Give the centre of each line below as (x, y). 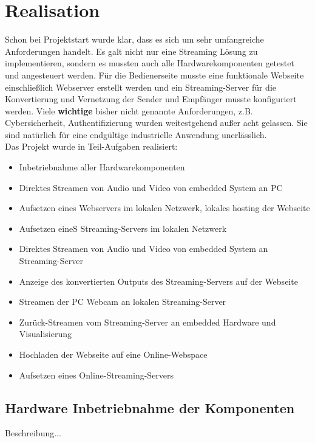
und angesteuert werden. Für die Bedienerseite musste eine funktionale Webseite (154, 75)
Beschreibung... (33, 433)
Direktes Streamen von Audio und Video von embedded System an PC (151, 187)
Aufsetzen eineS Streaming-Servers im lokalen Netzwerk (123, 228)
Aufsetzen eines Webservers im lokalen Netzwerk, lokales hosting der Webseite (164, 208)
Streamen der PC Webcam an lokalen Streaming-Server (123, 302)
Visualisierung (45, 334)
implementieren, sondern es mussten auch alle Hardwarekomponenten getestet (150, 63)
